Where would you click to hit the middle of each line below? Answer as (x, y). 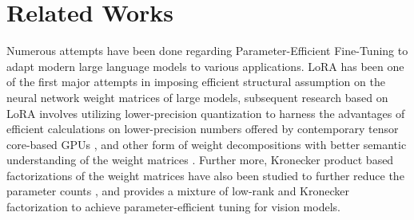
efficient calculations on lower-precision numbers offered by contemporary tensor (203, 129)
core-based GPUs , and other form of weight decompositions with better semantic (207, 144)
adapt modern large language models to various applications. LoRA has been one (205, 66)
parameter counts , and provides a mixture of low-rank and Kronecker (178, 191)
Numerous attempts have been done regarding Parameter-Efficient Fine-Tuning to (207, 51)
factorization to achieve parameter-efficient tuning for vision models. (173, 207)
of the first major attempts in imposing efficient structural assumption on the (196, 82)
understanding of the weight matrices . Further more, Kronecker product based (200, 160)
